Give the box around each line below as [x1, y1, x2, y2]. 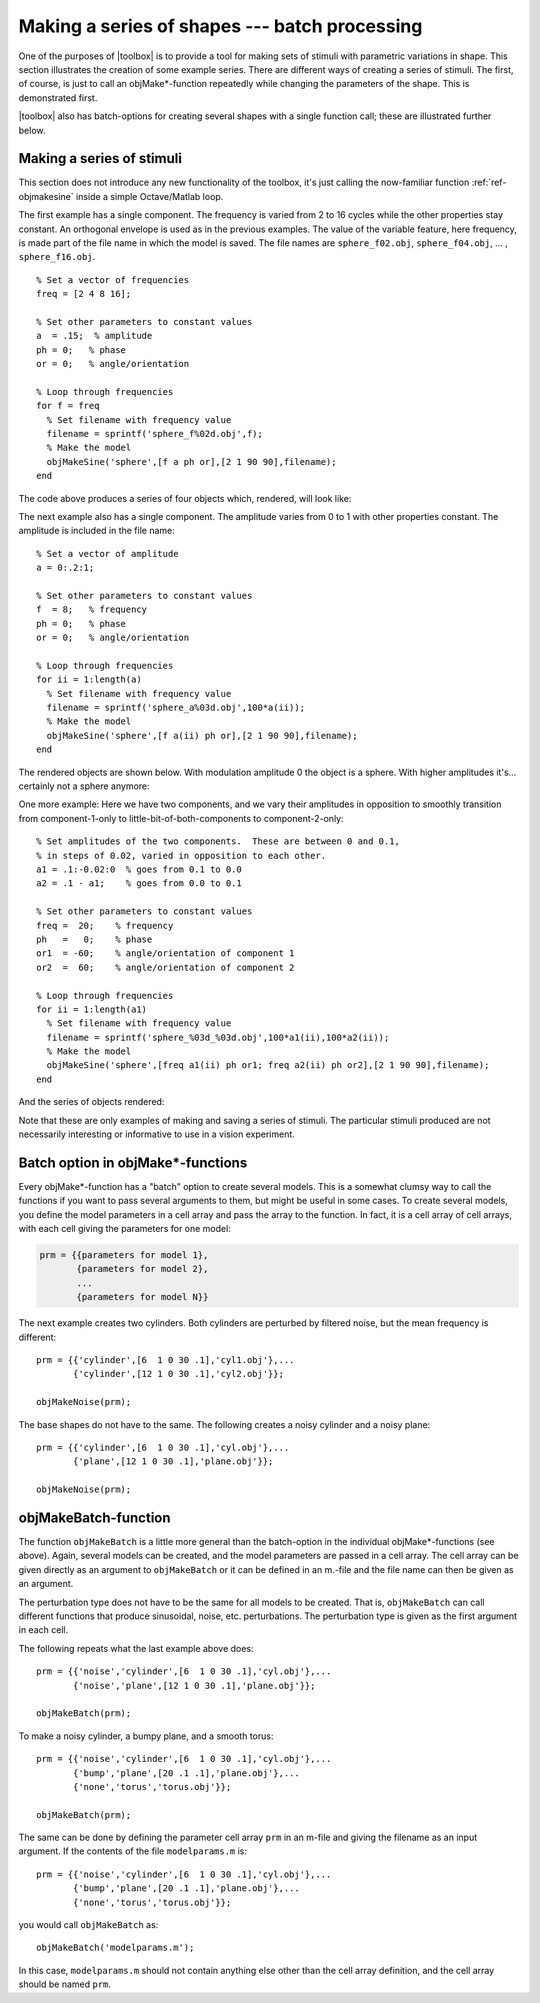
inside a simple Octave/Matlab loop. [75, 190, 224, 202]
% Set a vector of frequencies [36, 274, 190, 285]
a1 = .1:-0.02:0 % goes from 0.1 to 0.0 [36, 863, 242, 875]
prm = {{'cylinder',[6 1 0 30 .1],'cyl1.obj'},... [36, 1355, 295, 1366]
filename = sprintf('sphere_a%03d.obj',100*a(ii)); [46, 702, 305, 714]
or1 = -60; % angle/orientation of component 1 [36, 948, 295, 959]
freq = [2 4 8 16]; [36, 288, 132, 300]
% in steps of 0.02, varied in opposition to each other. [36, 850, 327, 861]
